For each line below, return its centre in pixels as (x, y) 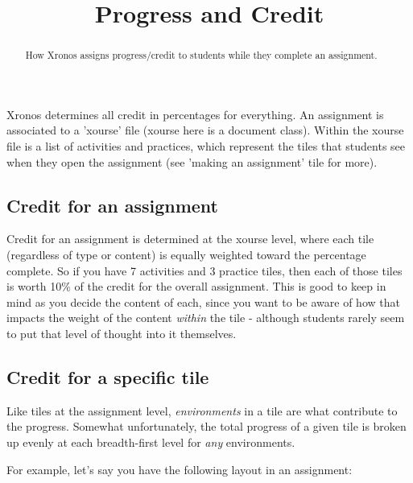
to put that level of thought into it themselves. (122, 333)
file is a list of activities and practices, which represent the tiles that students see (206, 146)
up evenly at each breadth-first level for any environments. (151, 442)
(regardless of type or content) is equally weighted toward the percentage (186, 254)
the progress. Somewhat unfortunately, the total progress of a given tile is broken (206, 426)
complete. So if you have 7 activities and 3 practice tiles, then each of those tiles (204, 270)
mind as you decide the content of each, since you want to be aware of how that (203, 301)
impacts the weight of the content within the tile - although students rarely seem (206, 318)
